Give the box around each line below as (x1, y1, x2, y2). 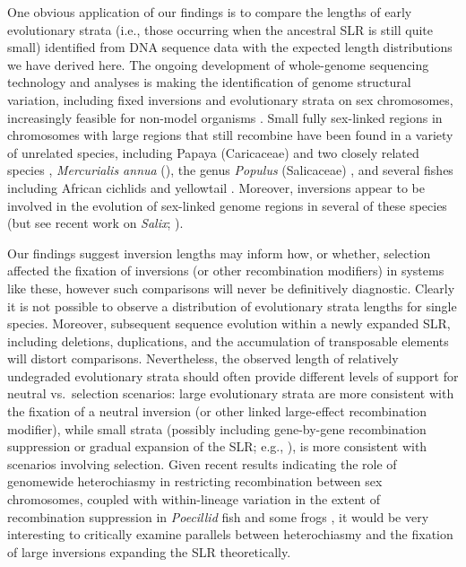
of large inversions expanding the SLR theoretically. (7, 542, 291, 561)
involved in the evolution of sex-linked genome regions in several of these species (7, 196, 447, 214)
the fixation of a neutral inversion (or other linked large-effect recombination (7, 402, 427, 421)
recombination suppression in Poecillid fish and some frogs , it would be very (7, 507, 429, 526)
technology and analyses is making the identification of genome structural (7, 73, 411, 92)
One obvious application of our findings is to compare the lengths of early (7, 3, 412, 21)
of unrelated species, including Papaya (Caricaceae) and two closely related (7, 143, 419, 161)
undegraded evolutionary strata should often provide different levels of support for (7, 366, 459, 385)
